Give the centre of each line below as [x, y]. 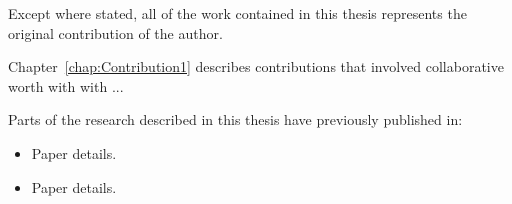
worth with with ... [66, 85]
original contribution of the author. [115, 32]
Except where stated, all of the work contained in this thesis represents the [237, 13]
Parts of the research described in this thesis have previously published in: [235, 119]
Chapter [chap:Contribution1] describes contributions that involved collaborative [256, 66]
